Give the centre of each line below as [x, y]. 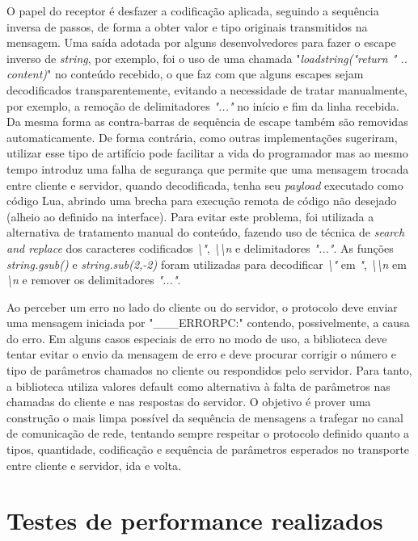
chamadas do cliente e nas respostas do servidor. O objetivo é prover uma [189, 402]
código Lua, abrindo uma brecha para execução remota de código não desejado [202, 201]
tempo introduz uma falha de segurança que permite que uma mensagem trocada [208, 168]
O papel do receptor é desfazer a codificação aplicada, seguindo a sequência [193, 10]
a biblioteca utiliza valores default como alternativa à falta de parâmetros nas [198, 386]
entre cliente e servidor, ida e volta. [94, 465]
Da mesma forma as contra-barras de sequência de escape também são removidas [207, 122]
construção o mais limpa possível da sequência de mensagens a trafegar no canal [205, 417]
